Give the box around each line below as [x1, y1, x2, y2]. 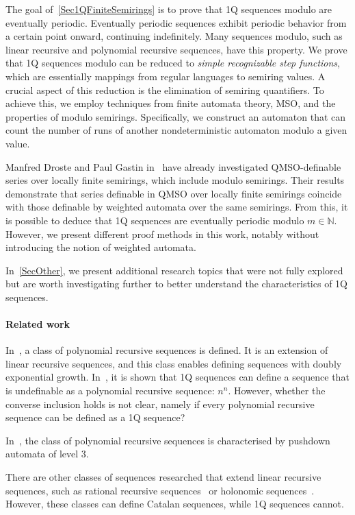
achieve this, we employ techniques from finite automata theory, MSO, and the [5, 96, 336, 110]
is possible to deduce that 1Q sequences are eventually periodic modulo [5, 213, 304, 227]
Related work [5, 317, 70, 331]
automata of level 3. [5, 446, 89, 461]
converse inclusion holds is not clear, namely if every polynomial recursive [5, 396, 315, 411]
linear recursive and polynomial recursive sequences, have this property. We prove [5, 42, 347, 56]
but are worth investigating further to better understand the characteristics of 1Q [5, 276, 347, 291]
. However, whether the [228, 383, 326, 398]
